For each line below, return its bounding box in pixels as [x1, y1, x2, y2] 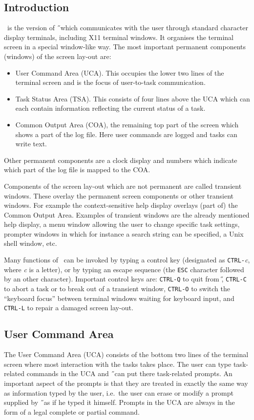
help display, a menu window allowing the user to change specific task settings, [4, 219, 240, 229]
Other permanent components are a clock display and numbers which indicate [4, 155, 237, 165]
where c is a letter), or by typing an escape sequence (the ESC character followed [4, 264, 244, 274]
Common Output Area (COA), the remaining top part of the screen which [15, 119, 239, 129]
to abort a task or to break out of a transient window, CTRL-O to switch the [4, 283, 230, 294]
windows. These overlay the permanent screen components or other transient [4, 190, 233, 200]
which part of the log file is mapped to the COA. [4, 164, 150, 175]
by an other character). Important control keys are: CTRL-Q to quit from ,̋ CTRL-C [4, 274, 247, 284]
